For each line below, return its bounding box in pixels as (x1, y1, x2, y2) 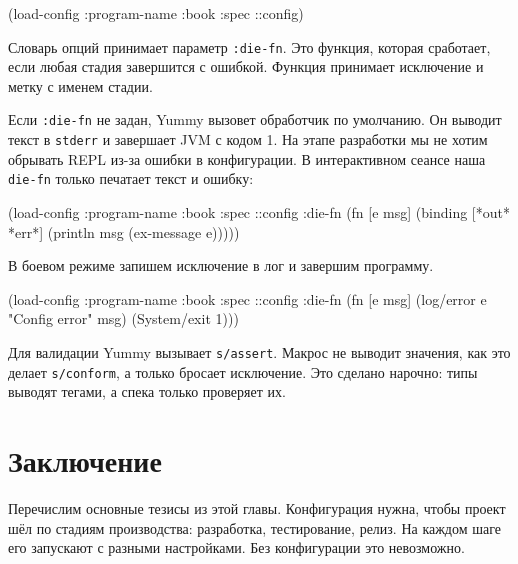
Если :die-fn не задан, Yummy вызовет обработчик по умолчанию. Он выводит (8, 109, 502, 130)
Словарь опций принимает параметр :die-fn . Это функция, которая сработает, (8, 36, 491, 57)
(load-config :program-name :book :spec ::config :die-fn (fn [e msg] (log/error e (8, 288, 487, 309)
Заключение (8, 440, 162, 481)
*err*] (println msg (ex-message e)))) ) (8, 221, 240, 242)
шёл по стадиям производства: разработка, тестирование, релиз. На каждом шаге (8, 517, 502, 538)
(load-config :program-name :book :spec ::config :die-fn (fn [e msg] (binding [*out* (8, 202, 510, 222)
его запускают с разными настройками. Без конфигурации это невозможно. (8, 537, 465, 558)
